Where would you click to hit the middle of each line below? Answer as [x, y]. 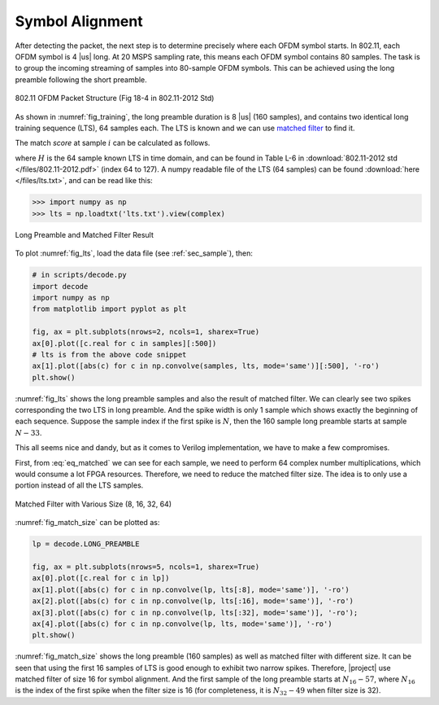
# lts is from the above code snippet [109, 355]
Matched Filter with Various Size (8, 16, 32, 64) [93, 504]
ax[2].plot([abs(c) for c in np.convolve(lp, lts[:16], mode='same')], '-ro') [193, 601]
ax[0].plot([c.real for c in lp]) [101, 578]
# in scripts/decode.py [80, 275]
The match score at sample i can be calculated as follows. [113, 143]
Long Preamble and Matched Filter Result [84, 234]
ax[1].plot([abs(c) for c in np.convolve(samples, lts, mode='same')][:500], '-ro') [206, 366]
